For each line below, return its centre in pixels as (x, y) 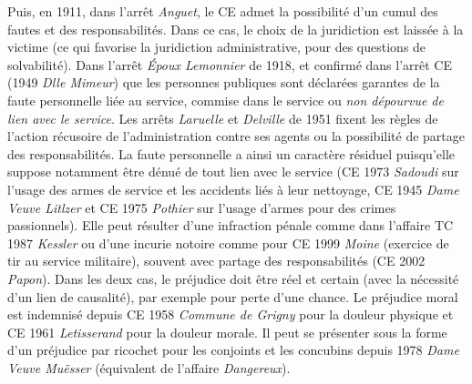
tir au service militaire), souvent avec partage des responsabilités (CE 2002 (216, 261)
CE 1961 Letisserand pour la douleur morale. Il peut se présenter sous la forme (227, 332)
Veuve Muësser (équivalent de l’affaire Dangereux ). (149, 367)
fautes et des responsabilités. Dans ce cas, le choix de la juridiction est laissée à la (236, 29)
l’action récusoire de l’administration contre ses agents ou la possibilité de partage (236, 136)
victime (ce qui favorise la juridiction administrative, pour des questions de (217, 47)
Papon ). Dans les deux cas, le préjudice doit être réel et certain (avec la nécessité (233, 278)
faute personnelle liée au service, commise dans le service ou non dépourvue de (226, 100)
